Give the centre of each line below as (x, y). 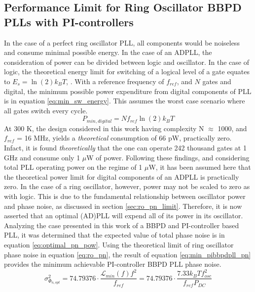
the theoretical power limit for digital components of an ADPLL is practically (122, 176)
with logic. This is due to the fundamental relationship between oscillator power (125, 196)
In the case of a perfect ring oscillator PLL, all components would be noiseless (122, 42)
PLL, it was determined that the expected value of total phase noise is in (114, 235)
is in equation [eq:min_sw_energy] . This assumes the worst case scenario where (125, 101)
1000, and (232, 128)
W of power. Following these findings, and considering (168, 157)
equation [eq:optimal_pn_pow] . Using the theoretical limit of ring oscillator (119, 244)
